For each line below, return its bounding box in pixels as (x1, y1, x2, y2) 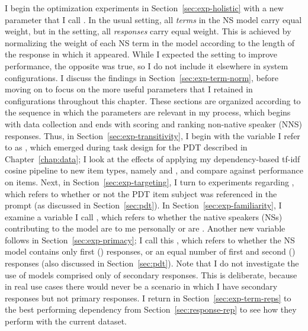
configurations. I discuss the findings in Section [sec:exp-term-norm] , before (5, 71, 278, 83)
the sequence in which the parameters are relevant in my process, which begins (5, 106, 291, 118)
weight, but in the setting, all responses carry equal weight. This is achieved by (5, 25, 291, 37)
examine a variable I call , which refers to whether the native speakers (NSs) (5, 210, 283, 223)
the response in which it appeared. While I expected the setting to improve (5, 48, 277, 60)
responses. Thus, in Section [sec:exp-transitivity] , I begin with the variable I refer (5, 129, 300, 142)
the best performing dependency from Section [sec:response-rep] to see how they (5, 303, 297, 316)
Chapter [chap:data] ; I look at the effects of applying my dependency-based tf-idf (5, 152, 300, 165)
